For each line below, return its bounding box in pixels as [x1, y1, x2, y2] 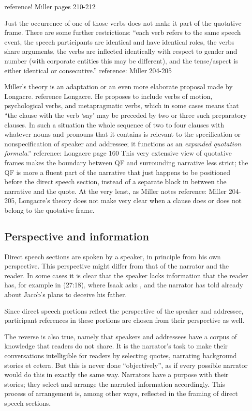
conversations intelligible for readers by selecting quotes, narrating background [4, 350, 237, 361]
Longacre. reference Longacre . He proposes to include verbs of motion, [4, 91, 213, 101]
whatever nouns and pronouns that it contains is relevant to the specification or [4, 129, 241, 139]
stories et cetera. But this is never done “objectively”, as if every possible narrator [4, 360, 248, 370]
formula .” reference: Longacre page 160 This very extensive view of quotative [4, 148, 232, 158]
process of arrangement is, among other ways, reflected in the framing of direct [4, 388, 238, 398]
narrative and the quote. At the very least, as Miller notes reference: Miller [4, 186, 226, 196]
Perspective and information [4, 228, 149, 243]
